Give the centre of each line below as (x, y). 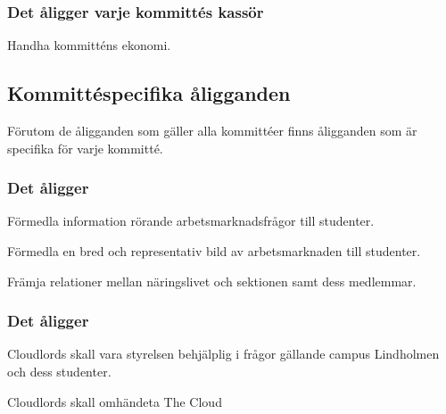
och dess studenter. (59, 372)
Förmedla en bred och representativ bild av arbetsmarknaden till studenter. (214, 251)
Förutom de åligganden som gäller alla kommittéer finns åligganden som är (212, 131)
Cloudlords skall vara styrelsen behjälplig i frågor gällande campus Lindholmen (223, 354)
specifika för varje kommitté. (85, 148)
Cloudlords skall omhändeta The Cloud (115, 401)
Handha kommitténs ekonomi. (89, 45)
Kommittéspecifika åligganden (149, 93)
